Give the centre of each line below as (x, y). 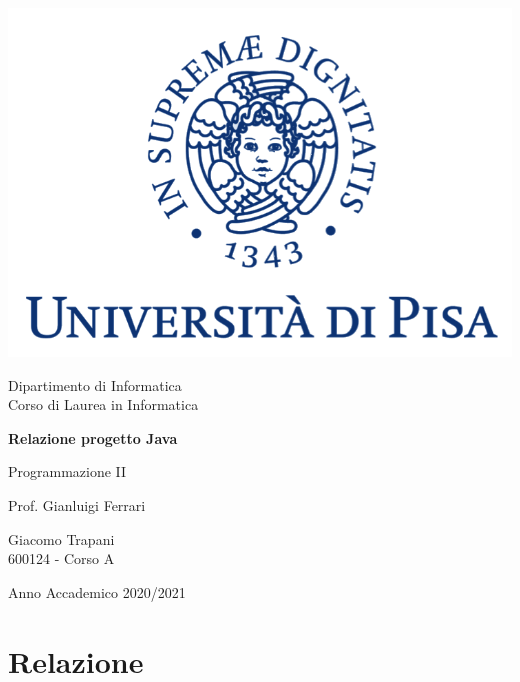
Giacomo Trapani (61, 538)
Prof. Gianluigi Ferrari (77, 505)
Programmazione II (67, 471)
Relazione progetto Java (93, 437)
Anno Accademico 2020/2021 (97, 591)
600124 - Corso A (61, 558)
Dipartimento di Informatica (95, 384)
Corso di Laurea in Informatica (103, 404)
